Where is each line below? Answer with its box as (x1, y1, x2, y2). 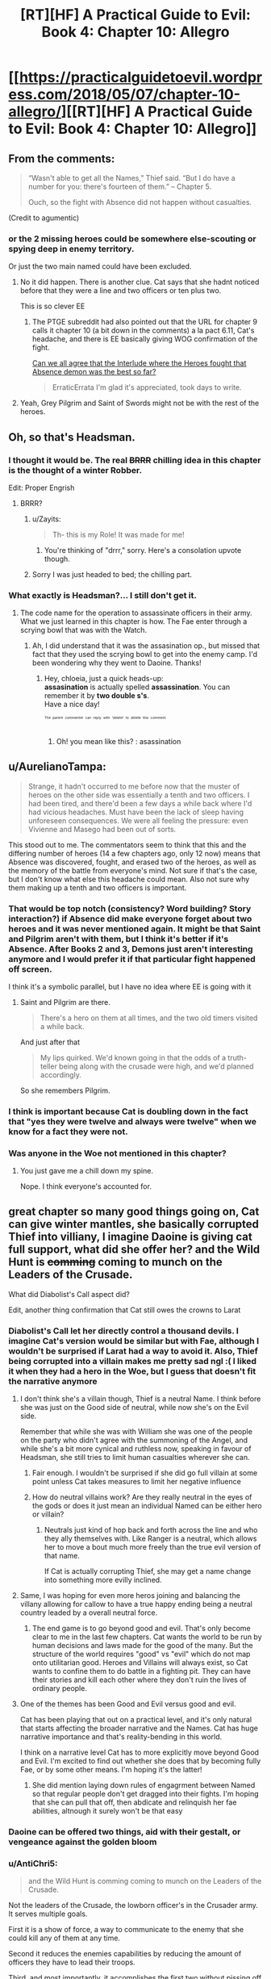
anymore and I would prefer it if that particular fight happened (8, 953, 256, 964)
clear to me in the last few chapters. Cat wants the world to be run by (31, 1632, 262, 1642)
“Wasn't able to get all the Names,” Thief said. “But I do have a (27, 174, 236, 182)
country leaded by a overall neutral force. (19, 1608, 158, 1617)
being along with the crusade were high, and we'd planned (59, 1061, 254, 1071)
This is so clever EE (19, 301, 85, 312)
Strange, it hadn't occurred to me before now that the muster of (27, 781, 240, 791)
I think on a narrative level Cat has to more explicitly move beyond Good (19, 1747, 260, 1757)
